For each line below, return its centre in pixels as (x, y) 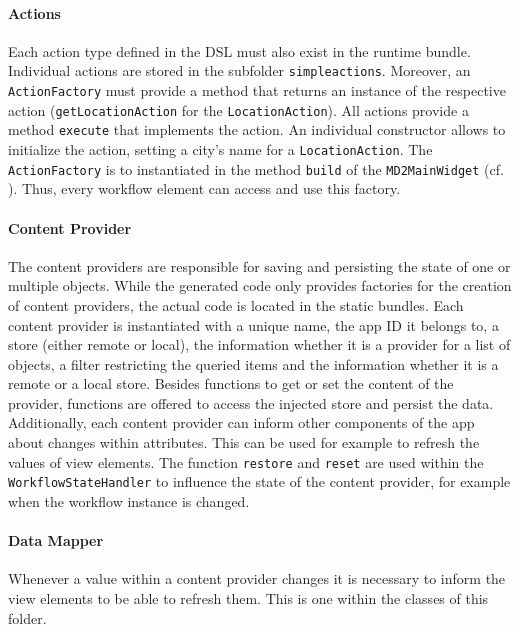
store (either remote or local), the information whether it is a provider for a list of (259, 344)
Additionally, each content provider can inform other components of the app (241, 422)
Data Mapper (56, 540)
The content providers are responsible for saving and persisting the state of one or (259, 265)
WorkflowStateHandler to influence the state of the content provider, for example (259, 481)
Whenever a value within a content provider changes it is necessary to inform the (257, 578)
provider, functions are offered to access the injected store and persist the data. (251, 402)
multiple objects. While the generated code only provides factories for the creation (260, 285)
